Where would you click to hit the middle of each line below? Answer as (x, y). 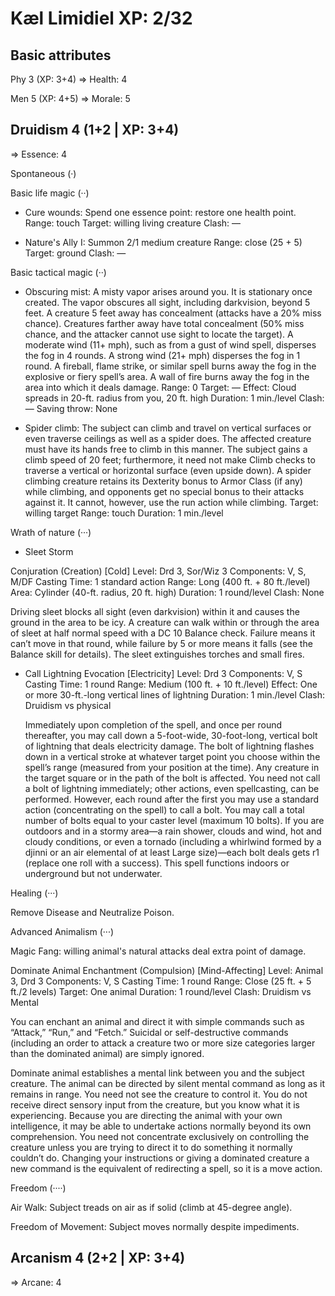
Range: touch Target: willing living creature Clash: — (133, 223)
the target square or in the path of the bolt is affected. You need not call (172, 778)
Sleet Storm (49, 551)
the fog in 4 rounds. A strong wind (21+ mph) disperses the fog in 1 (162, 355)
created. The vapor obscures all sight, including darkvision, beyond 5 (167, 302)
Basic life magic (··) (50, 193)
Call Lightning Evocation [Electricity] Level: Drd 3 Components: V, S (163, 673)
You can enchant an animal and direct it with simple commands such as (157, 1021)
